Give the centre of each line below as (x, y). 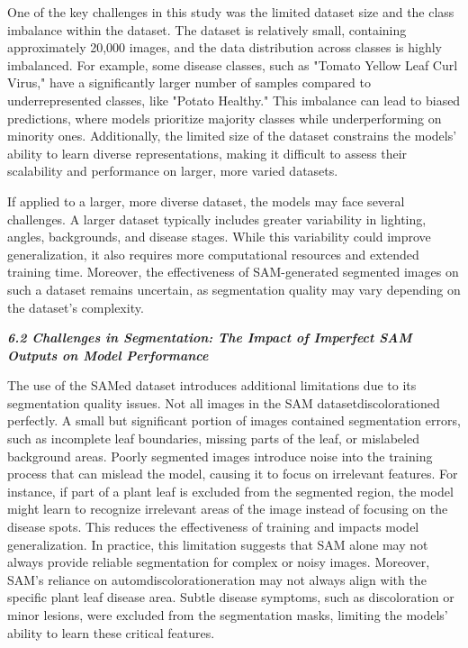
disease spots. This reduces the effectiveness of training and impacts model (213, 527)
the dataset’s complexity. (76, 307)
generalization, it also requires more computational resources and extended (213, 254)
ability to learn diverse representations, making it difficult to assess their (207, 153)
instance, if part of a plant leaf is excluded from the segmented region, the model (230, 491)
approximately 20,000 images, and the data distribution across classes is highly (225, 47)
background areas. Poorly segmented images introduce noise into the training (220, 456)
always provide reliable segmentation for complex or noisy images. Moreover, (219, 562)
